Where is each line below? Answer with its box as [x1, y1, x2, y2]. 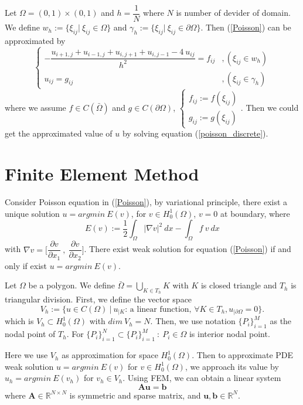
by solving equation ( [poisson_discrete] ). [122, 127, 268, 139]
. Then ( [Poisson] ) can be [200, 21, 291, 33]
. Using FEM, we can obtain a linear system [122, 372, 281, 384]
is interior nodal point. [189, 328, 270, 340]
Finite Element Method [5, 162, 199, 186]
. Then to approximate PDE [192, 349, 294, 361]
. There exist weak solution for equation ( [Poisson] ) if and [84, 243, 291, 255]
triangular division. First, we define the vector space [5, 293, 192, 305]
